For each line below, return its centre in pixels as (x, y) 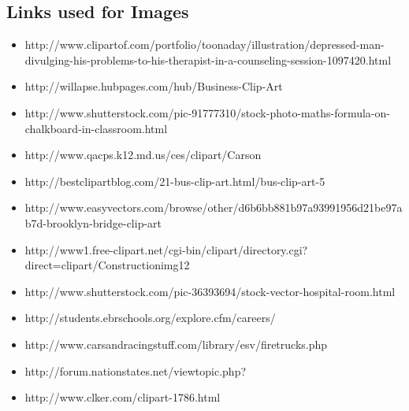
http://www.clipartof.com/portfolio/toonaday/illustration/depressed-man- (204, 44)
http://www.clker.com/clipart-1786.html (123, 397)
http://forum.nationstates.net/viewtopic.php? (136, 370)
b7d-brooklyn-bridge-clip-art (93, 222)
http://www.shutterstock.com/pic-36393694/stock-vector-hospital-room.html (210, 291)
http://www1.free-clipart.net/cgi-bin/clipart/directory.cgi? (166, 249)
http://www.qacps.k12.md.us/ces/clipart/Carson (143, 155)
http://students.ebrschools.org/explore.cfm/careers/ (150, 318)
